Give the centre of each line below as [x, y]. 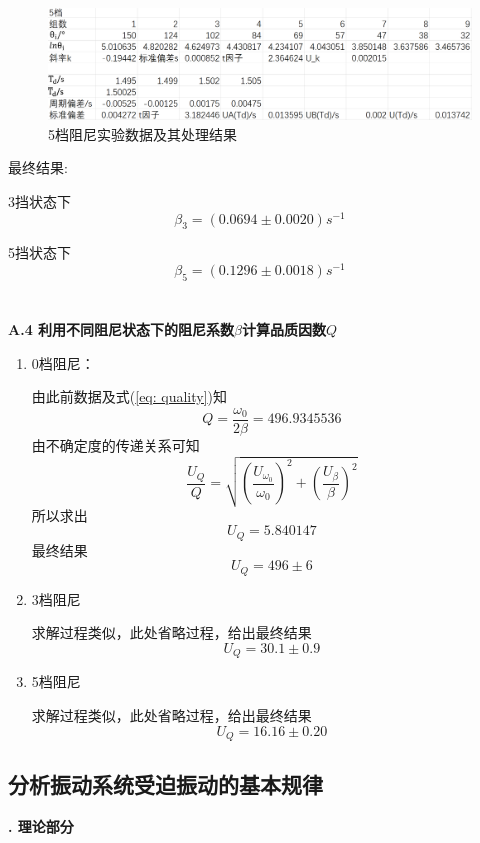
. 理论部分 [41, 826]
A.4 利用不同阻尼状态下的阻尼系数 [121, 329]
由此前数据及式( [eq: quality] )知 [129, 396]
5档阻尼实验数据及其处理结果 [142, 133]
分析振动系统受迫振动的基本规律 [165, 784]
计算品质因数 [283, 329]
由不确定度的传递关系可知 [115, 444]
